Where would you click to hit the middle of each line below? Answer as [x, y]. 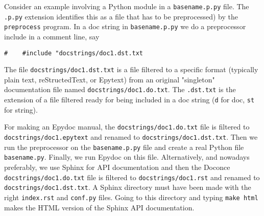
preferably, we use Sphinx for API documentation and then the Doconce [117, 167]
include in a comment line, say [52, 36]
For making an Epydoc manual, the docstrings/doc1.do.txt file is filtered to [127, 127]
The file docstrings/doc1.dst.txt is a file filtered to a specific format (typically [131, 69]
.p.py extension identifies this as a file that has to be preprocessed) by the [121, 16]
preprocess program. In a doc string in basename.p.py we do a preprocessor [125, 26]
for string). [21, 109]
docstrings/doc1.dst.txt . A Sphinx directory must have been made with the [128, 187]
